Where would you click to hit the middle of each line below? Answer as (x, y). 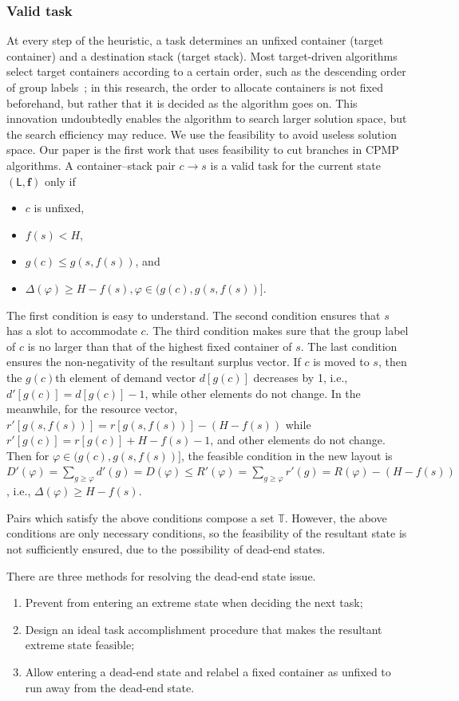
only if (60, 181)
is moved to (341, 362)
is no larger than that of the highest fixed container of (160, 346)
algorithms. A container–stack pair (91, 165)
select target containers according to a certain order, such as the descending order (206, 71)
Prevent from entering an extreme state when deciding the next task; (194, 603)
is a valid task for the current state (295, 165)
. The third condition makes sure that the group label (277, 331)
